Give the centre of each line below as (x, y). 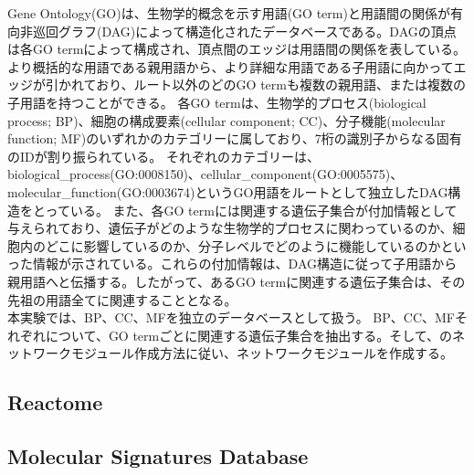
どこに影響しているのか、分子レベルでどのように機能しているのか (243, 245)
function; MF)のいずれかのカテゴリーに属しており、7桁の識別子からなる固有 (235, 138)
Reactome (55, 402)
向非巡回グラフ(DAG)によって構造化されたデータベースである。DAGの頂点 (232, 31)
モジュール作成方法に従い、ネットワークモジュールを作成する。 (262, 353)
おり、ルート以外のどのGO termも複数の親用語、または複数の (281, 84)
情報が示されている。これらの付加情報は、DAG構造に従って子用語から (245, 264)
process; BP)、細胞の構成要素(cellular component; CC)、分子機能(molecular (226, 120)
